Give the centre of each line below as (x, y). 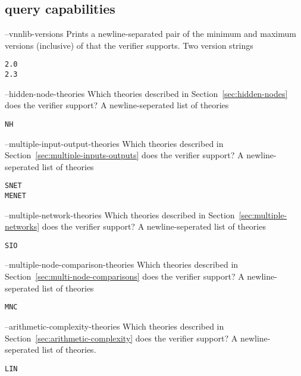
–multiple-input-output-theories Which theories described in (114, 143)
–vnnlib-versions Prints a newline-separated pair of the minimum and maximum (150, 34)
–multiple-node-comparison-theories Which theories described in (122, 264)
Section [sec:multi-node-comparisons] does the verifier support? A (125, 276)
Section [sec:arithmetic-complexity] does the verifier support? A (121, 338)
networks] (22, 226)
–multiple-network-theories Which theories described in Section (120, 214)
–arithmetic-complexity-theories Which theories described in (115, 326)
